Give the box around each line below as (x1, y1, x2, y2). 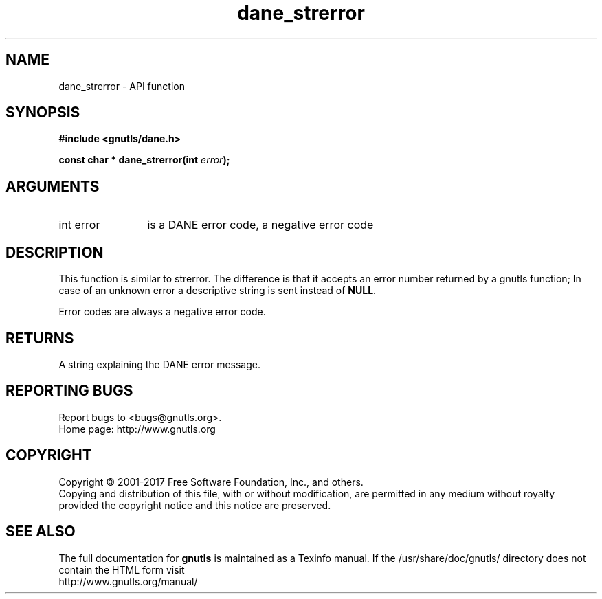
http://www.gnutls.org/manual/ (58, 575, 198, 587)
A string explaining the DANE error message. (58, 358, 260, 370)
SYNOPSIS (5, 104, 80, 122)
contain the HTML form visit (58, 563, 185, 576)
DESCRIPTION (5, 243, 104, 261)
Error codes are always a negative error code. (58, 306, 266, 318)
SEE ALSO (5, 523, 76, 541)
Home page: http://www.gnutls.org (58, 422, 216, 435)
